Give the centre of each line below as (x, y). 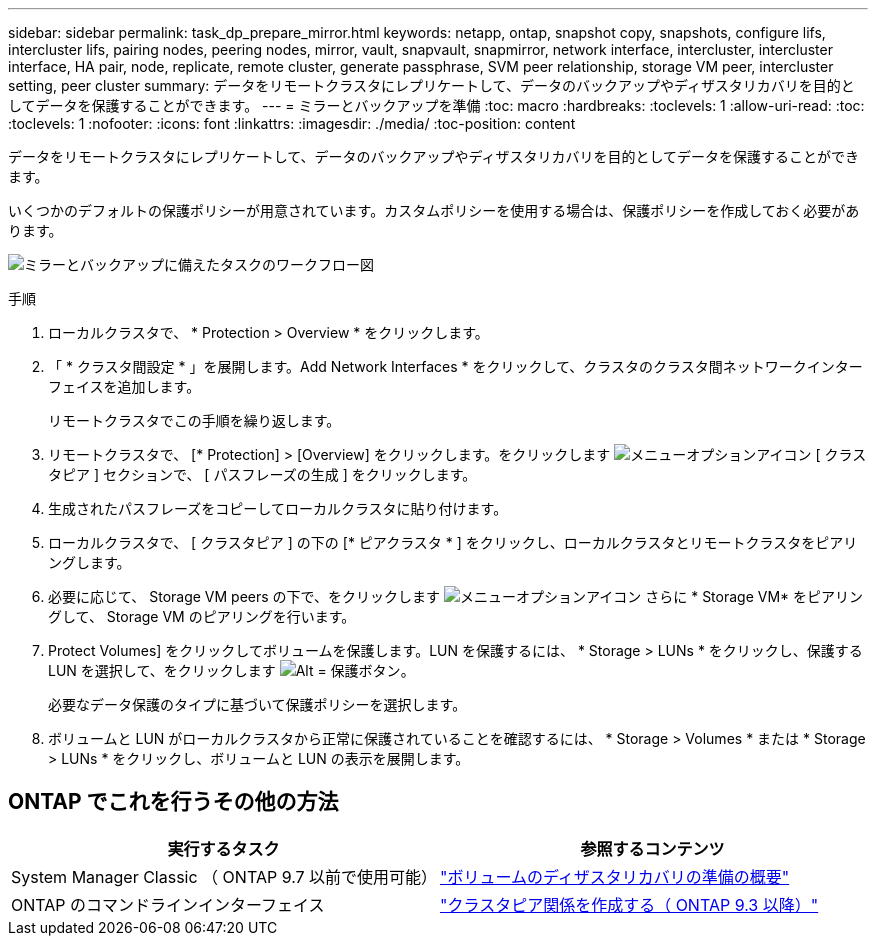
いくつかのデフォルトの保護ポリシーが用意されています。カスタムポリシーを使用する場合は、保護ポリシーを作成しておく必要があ (434, 210)
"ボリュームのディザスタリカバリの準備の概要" (615, 876)
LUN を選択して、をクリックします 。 (231, 670)
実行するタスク (223, 848)
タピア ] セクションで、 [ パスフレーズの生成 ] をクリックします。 (262, 474)
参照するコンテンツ (652, 848)
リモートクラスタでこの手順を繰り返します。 (194, 420)
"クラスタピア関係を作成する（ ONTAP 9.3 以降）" (629, 904)
